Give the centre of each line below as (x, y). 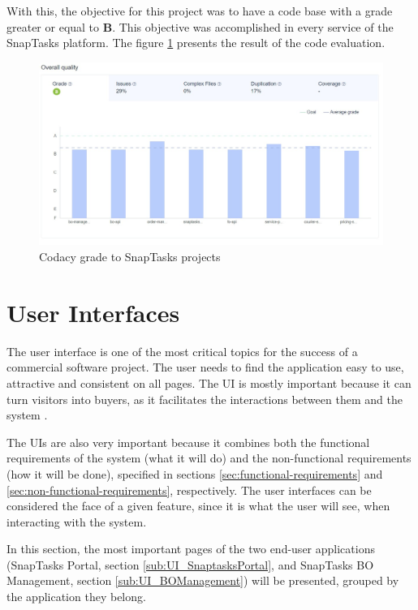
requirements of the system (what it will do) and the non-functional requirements (209, 458)
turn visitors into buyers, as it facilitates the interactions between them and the (205, 399)
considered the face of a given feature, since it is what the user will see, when (198, 506)
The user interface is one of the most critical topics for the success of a (182, 351)
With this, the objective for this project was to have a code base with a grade (200, 11)
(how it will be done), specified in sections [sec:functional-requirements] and (195, 473)
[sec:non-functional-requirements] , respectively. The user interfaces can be (189, 490)
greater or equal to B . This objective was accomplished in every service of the (200, 26)
